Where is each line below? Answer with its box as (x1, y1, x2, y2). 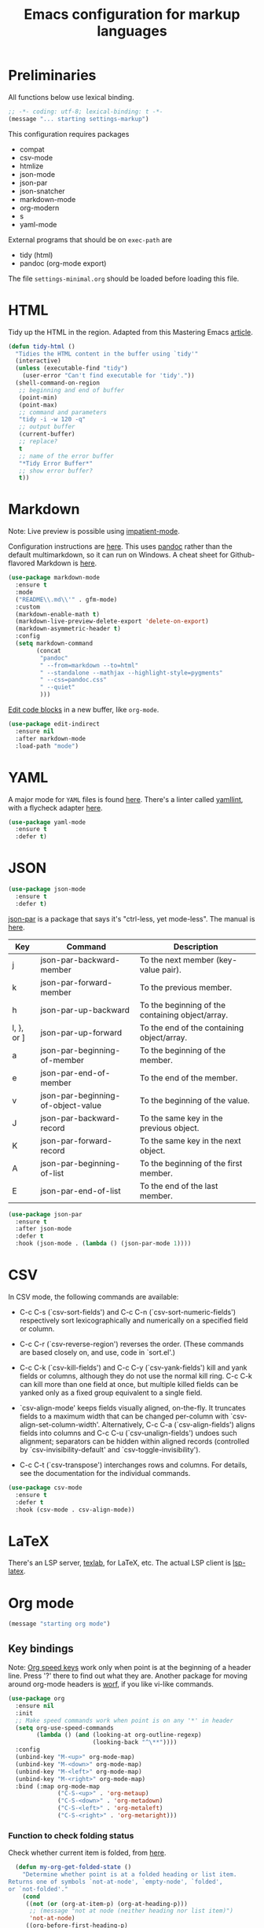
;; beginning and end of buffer (18, 386, 125, 394)
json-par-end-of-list (40, 1185, 122, 1196)
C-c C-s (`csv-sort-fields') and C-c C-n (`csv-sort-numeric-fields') (19, 1308, 236, 1316)
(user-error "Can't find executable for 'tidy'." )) (22, 372, 195, 380)
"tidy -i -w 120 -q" (18, 415, 86, 424)
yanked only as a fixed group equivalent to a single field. (19, 1388, 203, 1397)
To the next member (140, 954, 214, 965)
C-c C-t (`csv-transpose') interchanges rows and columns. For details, (19, 1460, 247, 1470)
